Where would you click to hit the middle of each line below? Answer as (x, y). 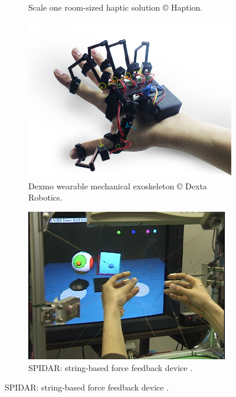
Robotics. (45, 197)
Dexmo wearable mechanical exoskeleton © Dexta (118, 186)
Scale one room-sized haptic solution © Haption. (116, 7)
